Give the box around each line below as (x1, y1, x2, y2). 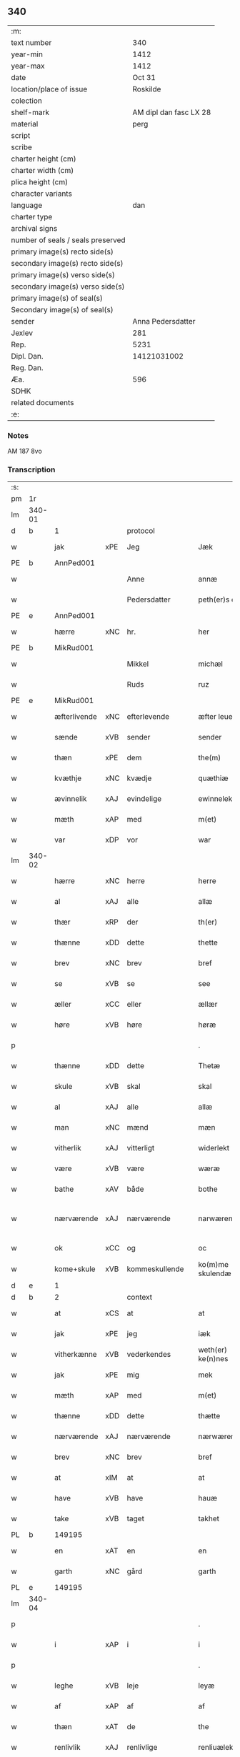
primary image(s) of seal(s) (11, 293, 104, 303)
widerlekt (198, 1143, 230, 1153)
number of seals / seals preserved (11, 235, 126, 245)
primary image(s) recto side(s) (11, 247, 114, 257)
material (11, 119, 39, 129)
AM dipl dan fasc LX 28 (132, 107, 211, 117)
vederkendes (126, 1350, 171, 1360)
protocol (126, 526, 155, 536)
